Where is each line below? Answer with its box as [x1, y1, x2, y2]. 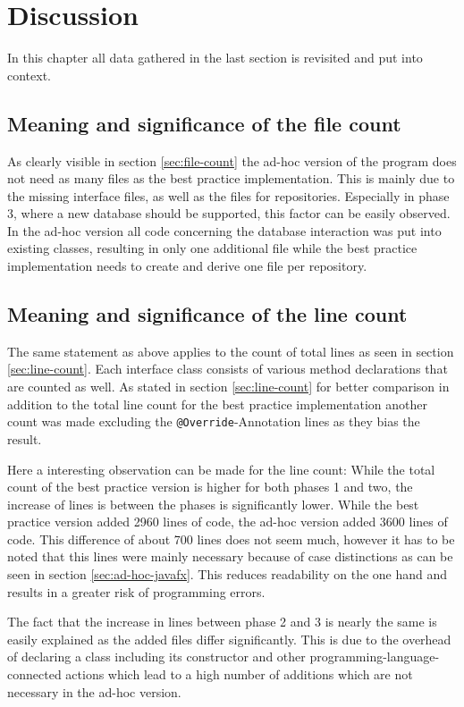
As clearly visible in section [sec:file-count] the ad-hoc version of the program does [7, 151, 457, 170]
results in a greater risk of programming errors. [7, 582, 266, 601]
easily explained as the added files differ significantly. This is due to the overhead [7, 629, 451, 648]
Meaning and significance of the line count [7, 300, 408, 328]
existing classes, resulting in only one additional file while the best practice [7, 239, 418, 257]
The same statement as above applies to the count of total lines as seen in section [7, 341, 454, 360]
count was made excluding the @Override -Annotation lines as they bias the [7, 412, 420, 431]
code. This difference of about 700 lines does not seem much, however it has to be [7, 529, 455, 548]
